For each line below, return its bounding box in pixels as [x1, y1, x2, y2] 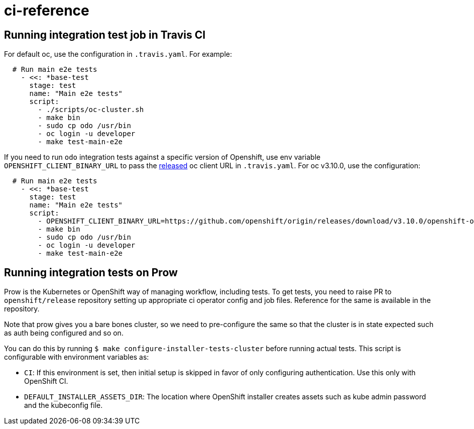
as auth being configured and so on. [4, 329, 124, 338]
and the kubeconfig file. [24, 401, 103, 410]
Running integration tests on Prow [4, 266, 178, 279]
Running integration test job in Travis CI [4, 28, 206, 41]
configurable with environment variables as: [4, 353, 149, 362]
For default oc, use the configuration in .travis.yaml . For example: [4, 50, 232, 59]
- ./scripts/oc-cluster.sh [38, 105, 144, 114]
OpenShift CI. [24, 377, 68, 386]
